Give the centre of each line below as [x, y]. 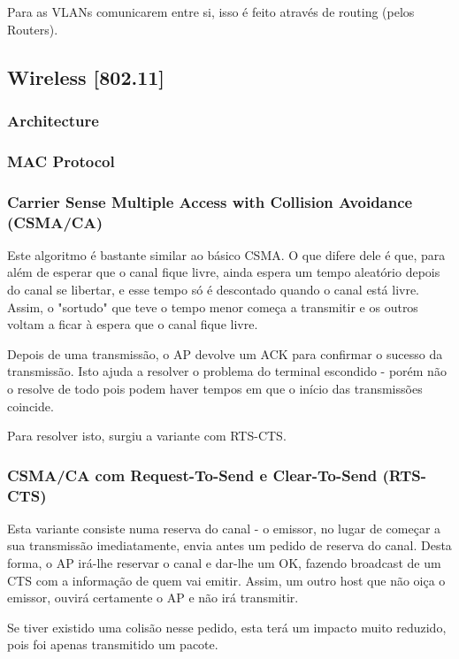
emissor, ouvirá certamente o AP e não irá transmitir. [153, 598]
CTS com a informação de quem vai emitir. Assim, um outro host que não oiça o [226, 580]
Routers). [33, 29]
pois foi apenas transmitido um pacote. [113, 644]
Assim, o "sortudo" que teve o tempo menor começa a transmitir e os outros [213, 307]
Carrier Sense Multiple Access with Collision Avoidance [210, 201]
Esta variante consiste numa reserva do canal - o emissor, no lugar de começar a [224, 528]
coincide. [31, 406]
